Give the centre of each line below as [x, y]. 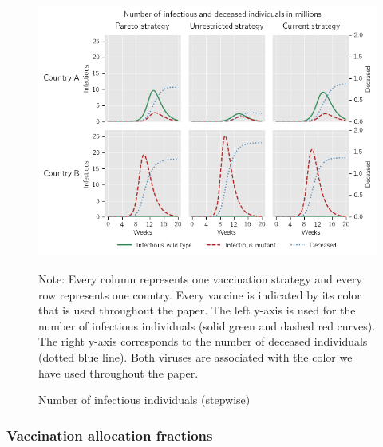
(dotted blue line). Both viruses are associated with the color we [195, 356]
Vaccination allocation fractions [110, 435]
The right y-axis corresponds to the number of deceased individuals [203, 341]
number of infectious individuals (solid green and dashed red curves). [207, 325]
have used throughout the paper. [118, 372]
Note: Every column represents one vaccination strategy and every [200, 278]
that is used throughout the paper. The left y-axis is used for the [197, 310]
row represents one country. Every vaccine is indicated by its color [200, 294]
